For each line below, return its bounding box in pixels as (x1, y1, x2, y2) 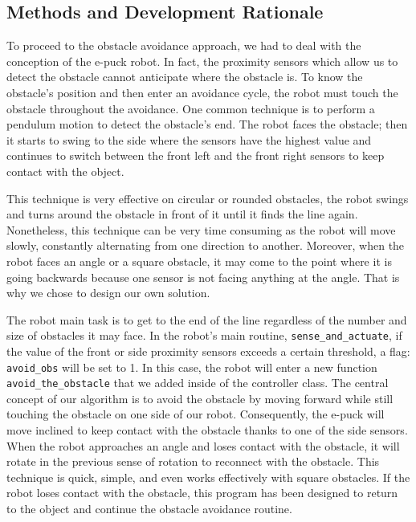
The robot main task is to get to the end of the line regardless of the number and (6, 311, 407, 328)
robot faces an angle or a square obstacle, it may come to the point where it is (6, 252, 392, 269)
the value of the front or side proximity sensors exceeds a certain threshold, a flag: (6, 342, 410, 359)
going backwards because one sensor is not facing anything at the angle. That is (6, 268, 400, 285)
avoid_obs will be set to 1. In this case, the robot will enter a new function (6, 358, 377, 375)
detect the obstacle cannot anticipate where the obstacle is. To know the (6, 68, 363, 85)
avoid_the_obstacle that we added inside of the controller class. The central (6, 374, 389, 391)
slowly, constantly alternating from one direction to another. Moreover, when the (6, 237, 405, 254)
